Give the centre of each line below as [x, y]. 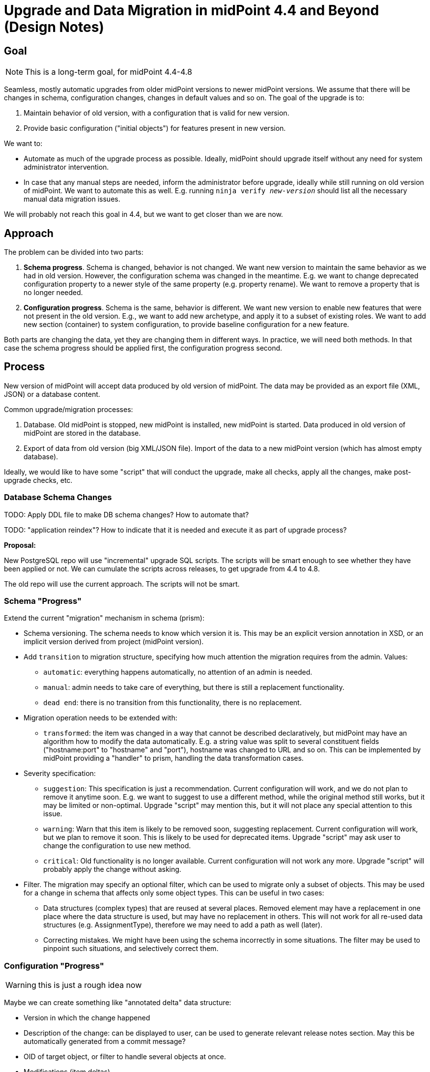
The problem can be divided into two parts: [74, 252]
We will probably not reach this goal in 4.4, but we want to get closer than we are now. [143, 214]
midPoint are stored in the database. [82, 433]
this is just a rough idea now [90, 985]
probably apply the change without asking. [112, 869]
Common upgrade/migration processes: [69, 409]
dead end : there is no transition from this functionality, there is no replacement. [172, 703]
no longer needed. [53, 293]
